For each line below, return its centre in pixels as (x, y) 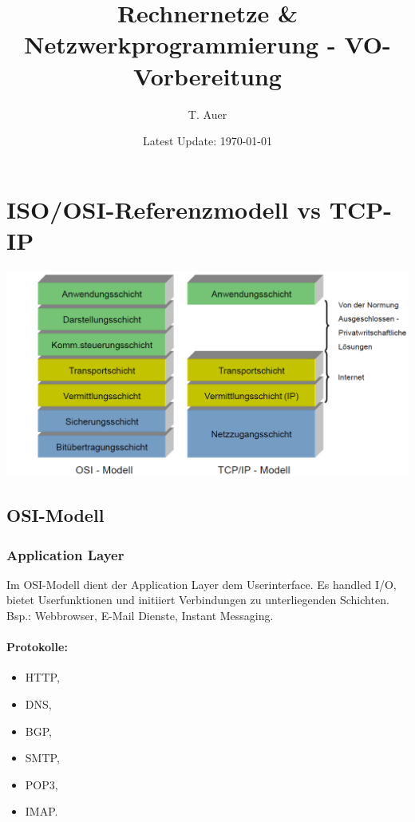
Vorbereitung (207, 75)
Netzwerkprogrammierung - (180, 44)
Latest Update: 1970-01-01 (207, 141)
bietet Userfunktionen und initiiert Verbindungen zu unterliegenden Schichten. (198, 600)
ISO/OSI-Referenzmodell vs (164, 209)
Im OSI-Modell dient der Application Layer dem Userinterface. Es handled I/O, (202, 584)
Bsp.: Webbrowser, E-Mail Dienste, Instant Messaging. (140, 615)
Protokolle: (37, 647)
